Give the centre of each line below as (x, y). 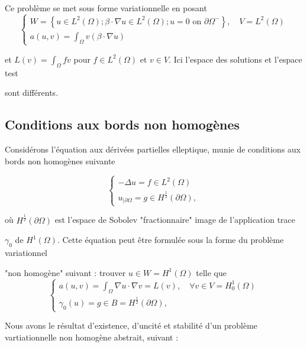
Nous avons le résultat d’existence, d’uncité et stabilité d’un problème (131, 325)
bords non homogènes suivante (60, 160)
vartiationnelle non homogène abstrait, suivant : (92, 337)
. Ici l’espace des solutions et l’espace (235, 59)
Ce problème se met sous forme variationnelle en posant (106, 8)
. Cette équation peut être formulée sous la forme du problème (170, 240)
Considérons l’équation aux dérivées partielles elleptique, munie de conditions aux (153, 149)
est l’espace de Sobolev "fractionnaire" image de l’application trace (175, 220)
